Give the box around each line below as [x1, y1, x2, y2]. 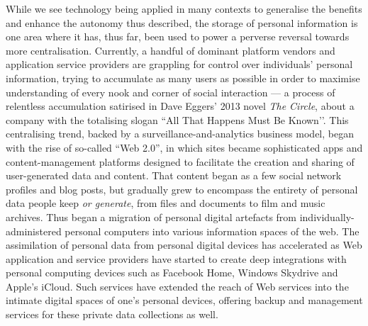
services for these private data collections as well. [6, 307, 218, 322]
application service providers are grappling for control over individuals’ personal [6, 57, 353, 72]
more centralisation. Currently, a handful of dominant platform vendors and [6, 43, 335, 57]
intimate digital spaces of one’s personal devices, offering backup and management [6, 293, 363, 308]
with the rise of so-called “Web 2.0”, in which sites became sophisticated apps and [6, 140, 363, 154]
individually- [299, 209, 355, 224]
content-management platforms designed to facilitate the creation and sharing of [6, 154, 355, 169]
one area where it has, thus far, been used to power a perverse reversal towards [6, 29, 350, 44]
